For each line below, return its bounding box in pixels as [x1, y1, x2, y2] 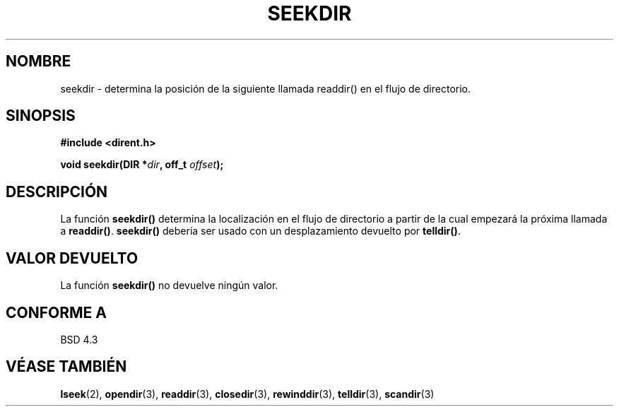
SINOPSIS [6, 107, 76, 125]
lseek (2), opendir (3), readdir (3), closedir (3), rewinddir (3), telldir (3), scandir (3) [60, 387, 435, 400]
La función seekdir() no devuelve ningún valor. [60, 279, 278, 292]
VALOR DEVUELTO [6, 249, 138, 267]
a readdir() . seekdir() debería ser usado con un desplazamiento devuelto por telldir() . [60, 225, 461, 237]
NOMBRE [6, 52, 71, 71]
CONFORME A [6, 303, 107, 322]
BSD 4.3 [60, 333, 98, 346]
